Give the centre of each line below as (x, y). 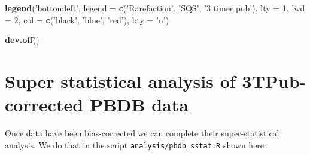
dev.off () (22, 40)
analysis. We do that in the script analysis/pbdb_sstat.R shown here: (136, 145)
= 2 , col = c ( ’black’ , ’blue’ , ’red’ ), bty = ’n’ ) (87, 19)
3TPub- (274, 80)
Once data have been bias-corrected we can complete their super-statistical (142, 133)
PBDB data (139, 104)
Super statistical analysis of (120, 80)
